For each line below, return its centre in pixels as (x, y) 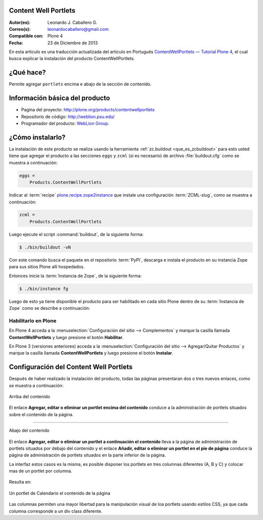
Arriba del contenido (30, 396)
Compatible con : (26, 36)
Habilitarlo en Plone (33, 320)
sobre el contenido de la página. (41, 414)
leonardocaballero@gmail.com (78, 29)
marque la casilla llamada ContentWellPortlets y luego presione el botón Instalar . (91, 353)
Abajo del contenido (29, 430)
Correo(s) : (20, 29)
